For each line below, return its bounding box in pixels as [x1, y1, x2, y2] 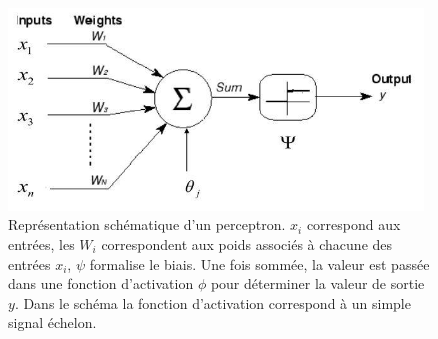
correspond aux [306, 214, 401, 235]
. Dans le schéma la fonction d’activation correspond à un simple [14, 292, 411, 313]
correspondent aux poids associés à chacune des [101, 233, 393, 254]
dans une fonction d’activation [8, 273, 194, 294]
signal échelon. [8, 312, 97, 333]
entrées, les [8, 233, 75, 254]
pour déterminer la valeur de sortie [210, 273, 425, 294]
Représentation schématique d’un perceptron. [8, 214, 286, 235]
